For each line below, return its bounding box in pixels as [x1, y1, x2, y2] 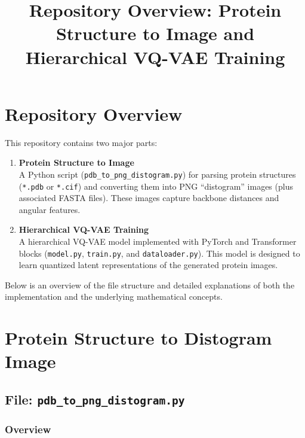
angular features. [19, 203, 81, 215]
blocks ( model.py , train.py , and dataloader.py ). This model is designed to [19, 247, 300, 259]
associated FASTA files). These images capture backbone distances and [19, 191, 279, 204]
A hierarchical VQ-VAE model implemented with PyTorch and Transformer [19, 235, 297, 247]
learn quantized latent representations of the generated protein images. [19, 258, 278, 271]
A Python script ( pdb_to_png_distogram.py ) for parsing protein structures [19, 168, 296, 180]
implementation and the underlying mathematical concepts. [5, 290, 223, 303]
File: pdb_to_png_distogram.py [5, 390, 185, 408]
